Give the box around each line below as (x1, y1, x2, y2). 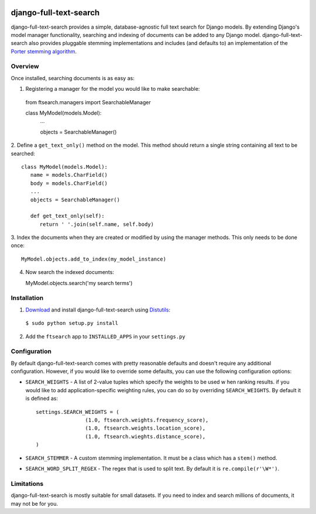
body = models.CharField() (30, 180, 108, 187)
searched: (11, 150, 35, 157)
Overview (11, 62, 39, 70)
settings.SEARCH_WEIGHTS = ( (36, 409, 119, 415)
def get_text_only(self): (30, 213, 105, 220)
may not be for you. (11, 500, 59, 507)
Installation (11, 294, 44, 302)
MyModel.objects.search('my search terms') (25, 279, 133, 286)
